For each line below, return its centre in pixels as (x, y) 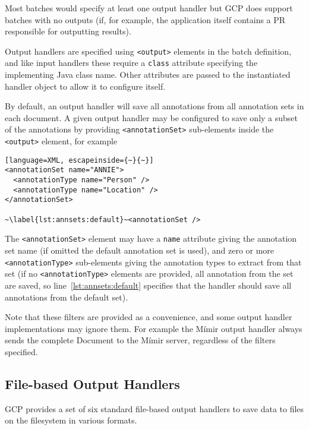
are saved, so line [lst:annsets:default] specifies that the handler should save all (148, 285)
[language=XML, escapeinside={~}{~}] (79, 160)
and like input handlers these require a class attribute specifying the (131, 63)
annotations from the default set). (67, 297)
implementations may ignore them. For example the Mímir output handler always (154, 328)
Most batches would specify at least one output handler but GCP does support (149, 8)
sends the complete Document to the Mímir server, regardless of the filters (140, 340)
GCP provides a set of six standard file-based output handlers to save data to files (154, 408)
